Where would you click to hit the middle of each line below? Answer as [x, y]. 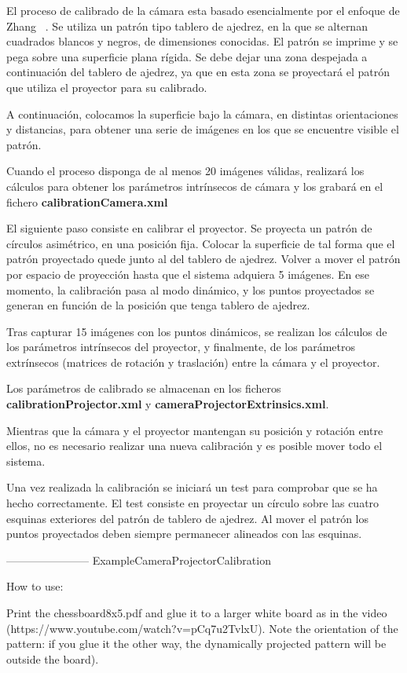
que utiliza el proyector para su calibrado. [107, 87]
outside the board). [53, 658]
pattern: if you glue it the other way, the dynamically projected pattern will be [196, 644]
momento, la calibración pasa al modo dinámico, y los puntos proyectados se [191, 289]
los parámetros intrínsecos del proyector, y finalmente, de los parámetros [181, 347]
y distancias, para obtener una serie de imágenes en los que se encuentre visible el [203, 129]
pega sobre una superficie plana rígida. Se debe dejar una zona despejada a [187, 56]
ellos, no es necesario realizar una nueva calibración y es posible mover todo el [194, 446]
